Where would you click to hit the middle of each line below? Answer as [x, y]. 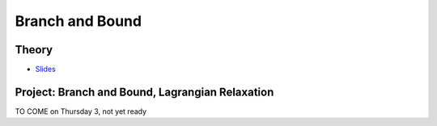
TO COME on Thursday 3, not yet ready [81, 111]
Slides [45, 69]
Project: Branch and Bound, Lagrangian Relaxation [144, 92]
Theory [34, 50]
